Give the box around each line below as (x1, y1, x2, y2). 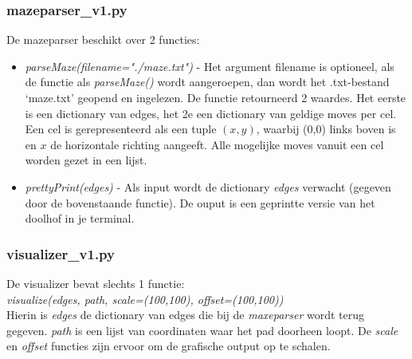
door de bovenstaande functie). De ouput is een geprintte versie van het (25, 194, 375, 211)
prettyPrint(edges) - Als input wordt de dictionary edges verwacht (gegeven (25, 178, 391, 195)
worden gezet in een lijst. (25, 152, 147, 168)
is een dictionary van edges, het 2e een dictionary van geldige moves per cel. (25, 105, 397, 121)
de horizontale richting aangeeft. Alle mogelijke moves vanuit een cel (50, 136, 384, 152)
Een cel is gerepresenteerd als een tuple (25, 120, 217, 137)
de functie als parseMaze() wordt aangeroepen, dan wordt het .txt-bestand (25, 73, 390, 90)
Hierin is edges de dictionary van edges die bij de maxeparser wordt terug (6, 306, 365, 323)
